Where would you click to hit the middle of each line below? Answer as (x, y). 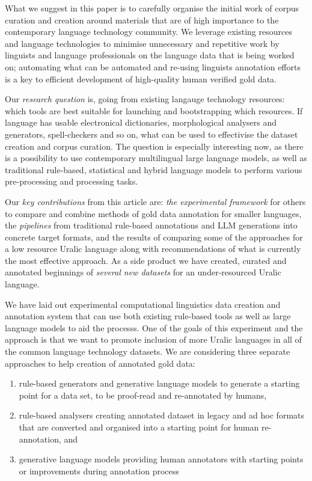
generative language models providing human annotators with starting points (161, 459)
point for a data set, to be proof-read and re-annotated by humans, (143, 395)
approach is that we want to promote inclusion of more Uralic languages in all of (153, 339)
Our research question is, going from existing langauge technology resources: (145, 99)
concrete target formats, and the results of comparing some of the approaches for (154, 237)
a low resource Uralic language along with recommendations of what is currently (153, 249)
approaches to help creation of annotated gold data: (100, 363)
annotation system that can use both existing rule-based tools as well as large (148, 316)
